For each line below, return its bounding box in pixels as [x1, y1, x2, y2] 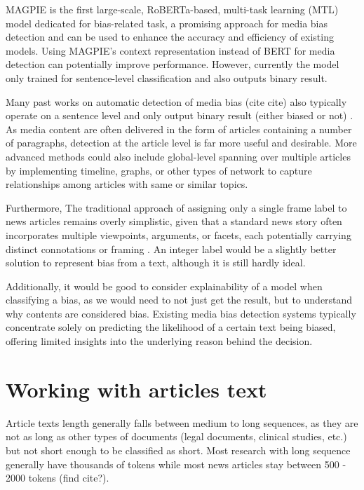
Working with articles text [6, 374, 267, 403]
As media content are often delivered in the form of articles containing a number [6, 121, 352, 136]
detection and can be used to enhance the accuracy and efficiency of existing [6, 29, 334, 44]
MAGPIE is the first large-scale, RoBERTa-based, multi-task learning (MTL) [6, 2, 339, 16]
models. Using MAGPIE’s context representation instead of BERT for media [6, 43, 335, 57]
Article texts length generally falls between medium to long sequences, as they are [6, 415, 358, 430]
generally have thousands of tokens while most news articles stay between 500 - [6, 456, 346, 471]
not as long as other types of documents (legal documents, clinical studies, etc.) [6, 429, 347, 444]
